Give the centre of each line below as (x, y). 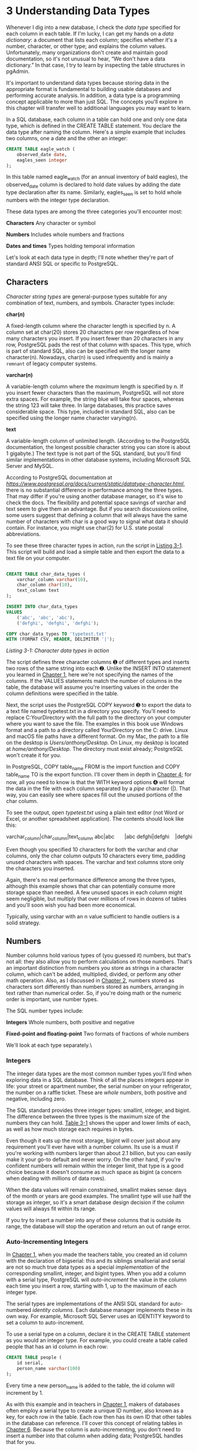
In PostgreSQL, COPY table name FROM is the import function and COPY (93, 768)
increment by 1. (25, 1393)
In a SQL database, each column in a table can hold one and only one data (97, 119)
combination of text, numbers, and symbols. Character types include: (90, 302)
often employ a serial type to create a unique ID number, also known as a (95, 1411)
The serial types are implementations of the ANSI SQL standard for (87, 1304)
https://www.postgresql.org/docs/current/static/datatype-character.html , (95, 483)
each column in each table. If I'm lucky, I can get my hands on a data (90, 33)
